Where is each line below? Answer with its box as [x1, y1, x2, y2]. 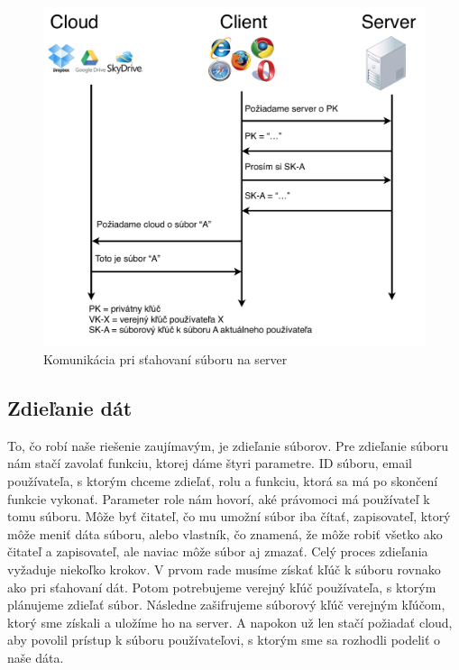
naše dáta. [7, 647, 64, 666]
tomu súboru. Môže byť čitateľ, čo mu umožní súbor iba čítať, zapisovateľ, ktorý [7, 507, 451, 526]
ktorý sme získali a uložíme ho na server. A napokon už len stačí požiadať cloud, [7, 612, 453, 631]
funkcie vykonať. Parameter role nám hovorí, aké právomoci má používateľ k [7, 489, 430, 508]
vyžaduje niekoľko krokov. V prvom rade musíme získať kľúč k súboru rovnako [7, 559, 441, 578]
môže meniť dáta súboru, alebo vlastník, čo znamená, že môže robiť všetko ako [7, 524, 443, 543]
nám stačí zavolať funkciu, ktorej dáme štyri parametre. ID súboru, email [7, 454, 413, 473]
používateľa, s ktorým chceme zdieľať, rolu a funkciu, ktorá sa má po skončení [7, 471, 438, 490]
